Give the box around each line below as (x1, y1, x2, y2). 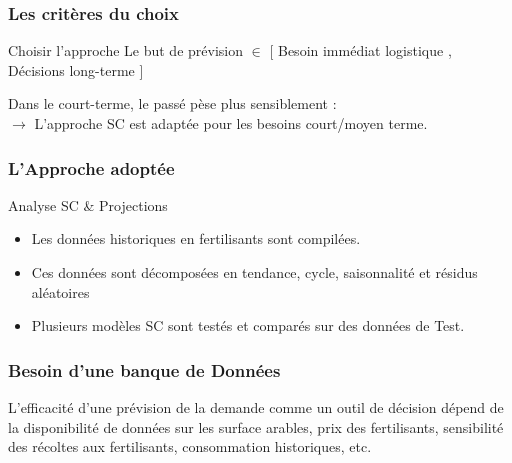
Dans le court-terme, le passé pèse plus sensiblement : (8, 93, 337, 114)
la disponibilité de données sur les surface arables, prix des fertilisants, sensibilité (8, 416, 504, 437)
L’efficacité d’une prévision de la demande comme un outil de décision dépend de (8, 397, 504, 417)
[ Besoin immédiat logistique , (269, 40, 452, 61)
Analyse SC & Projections (8, 194, 168, 215)
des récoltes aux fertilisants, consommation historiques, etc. (8, 436, 372, 457)
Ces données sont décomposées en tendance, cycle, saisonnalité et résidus (31, 262, 478, 282)
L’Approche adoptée (8, 155, 175, 180)
